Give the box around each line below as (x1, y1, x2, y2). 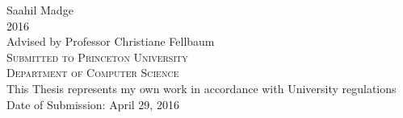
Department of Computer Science (6, 64, 179, 81)
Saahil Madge (6, 2, 73, 18)
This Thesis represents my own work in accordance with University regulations (6, 79, 397, 96)
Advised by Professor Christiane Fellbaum (6, 33, 215, 50)
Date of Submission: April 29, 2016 (6, 96, 179, 112)
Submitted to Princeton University (6, 48, 188, 65)
